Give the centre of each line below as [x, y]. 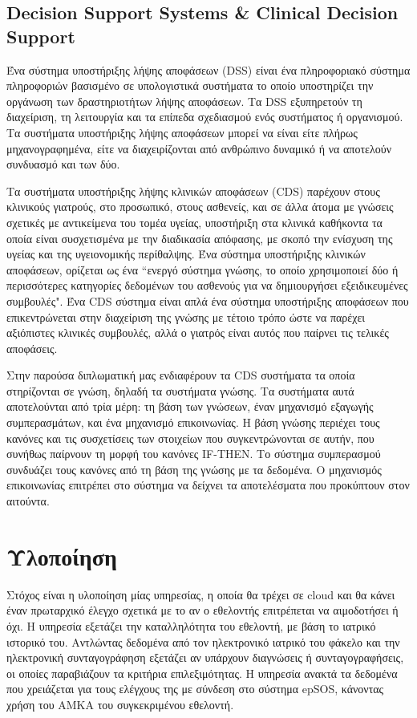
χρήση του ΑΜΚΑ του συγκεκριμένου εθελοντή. [120, 704]
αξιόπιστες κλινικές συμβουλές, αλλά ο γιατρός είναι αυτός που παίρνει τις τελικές [198, 333]
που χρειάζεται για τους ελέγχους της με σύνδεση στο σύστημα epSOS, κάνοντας [195, 689]
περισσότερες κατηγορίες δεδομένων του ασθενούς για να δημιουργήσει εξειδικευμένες [207, 285]
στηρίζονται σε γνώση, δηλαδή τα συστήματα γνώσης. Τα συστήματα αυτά [180, 390]
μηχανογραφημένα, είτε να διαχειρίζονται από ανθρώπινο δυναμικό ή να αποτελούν [199, 148]
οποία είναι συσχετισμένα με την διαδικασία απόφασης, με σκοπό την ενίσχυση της [200, 238]
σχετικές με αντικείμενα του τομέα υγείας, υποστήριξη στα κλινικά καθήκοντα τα [194, 222]
